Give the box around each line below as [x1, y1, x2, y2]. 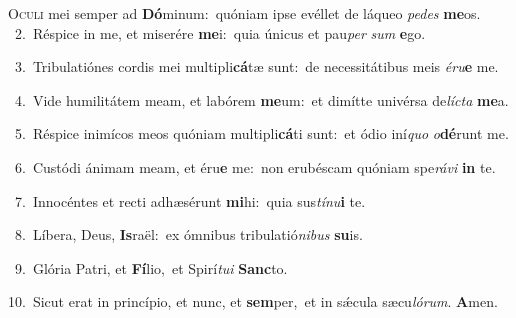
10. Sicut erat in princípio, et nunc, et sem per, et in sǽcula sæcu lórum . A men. [8, 291, 498, 312]
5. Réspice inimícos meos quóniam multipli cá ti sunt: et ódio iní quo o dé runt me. [14, 123, 509, 144]
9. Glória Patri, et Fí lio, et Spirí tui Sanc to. [14, 257, 288, 278]
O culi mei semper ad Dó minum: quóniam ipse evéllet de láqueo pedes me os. [8, 3, 481, 23]
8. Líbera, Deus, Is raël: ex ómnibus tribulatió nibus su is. [14, 224, 363, 245]
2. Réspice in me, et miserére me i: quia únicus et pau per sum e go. [14, 22, 426, 43]
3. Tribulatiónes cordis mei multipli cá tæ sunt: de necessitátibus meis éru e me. [14, 56, 499, 77]
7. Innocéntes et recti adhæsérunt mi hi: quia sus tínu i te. [14, 190, 366, 211]
